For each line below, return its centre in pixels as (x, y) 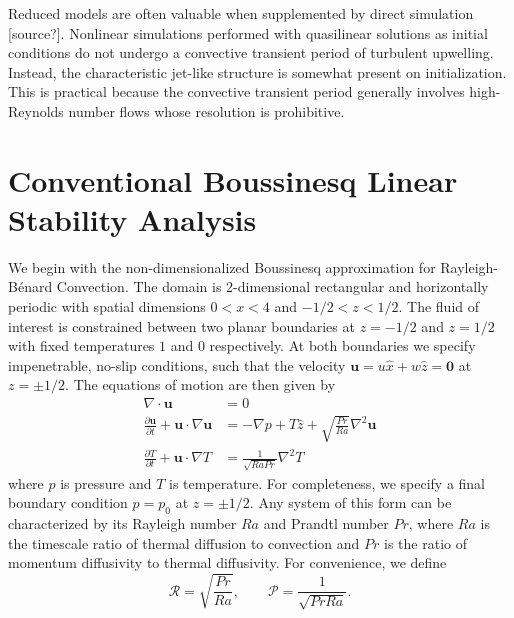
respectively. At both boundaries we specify (342, 345)
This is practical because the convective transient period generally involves (236, 91)
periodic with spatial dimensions (107, 306)
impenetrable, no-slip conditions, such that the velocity (177, 364)
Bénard (30, 286)
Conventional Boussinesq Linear (233, 179)
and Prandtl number (326, 523)
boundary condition (68, 502)
